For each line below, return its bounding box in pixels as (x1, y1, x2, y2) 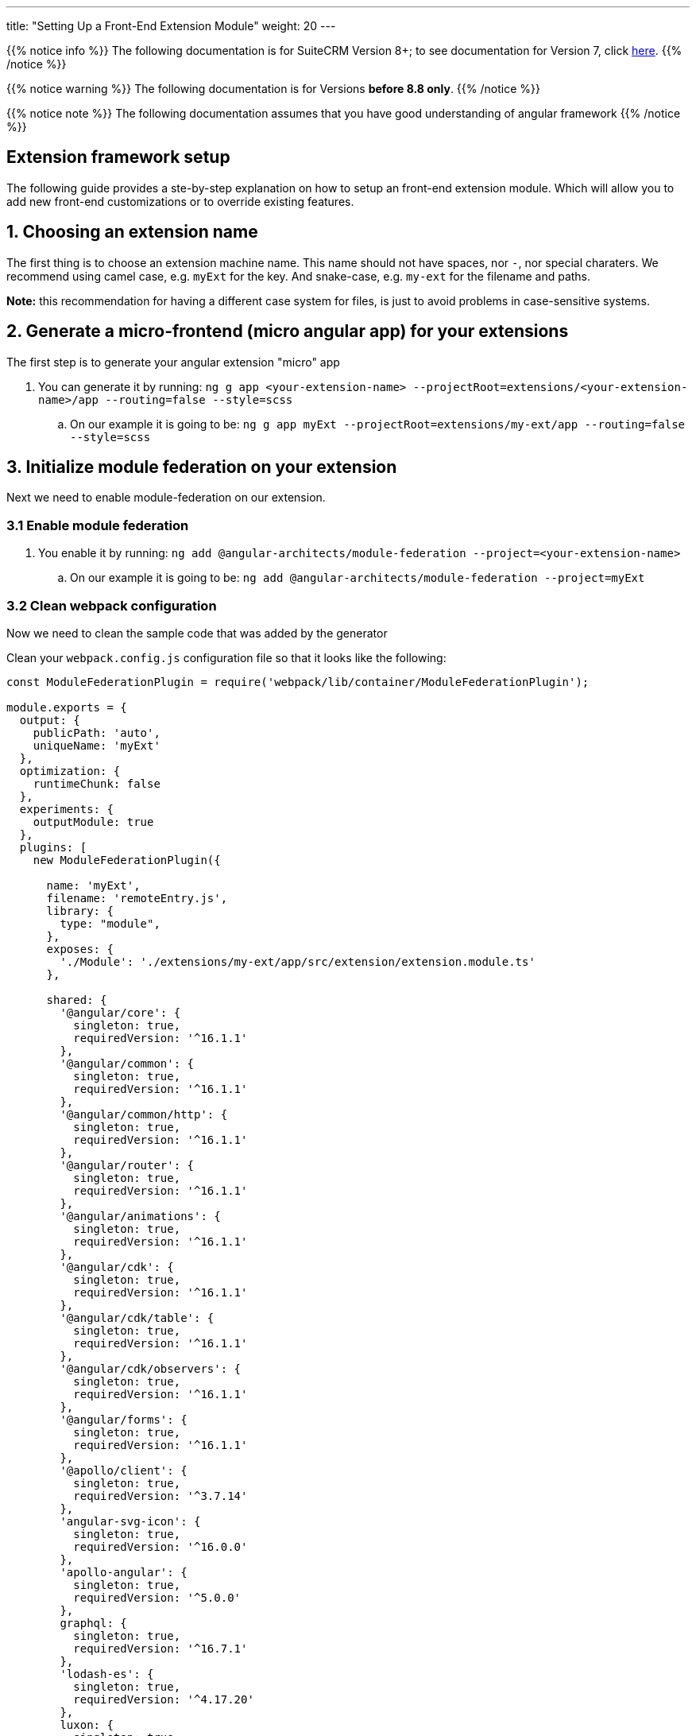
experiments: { (19, 802, 114, 816)
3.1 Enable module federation (6, 517, 189, 533)
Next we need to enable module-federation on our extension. (6, 490, 326, 505)
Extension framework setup (6, 147, 230, 168)
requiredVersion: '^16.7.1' (73, 1641, 248, 1655)
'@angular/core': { (60, 1006, 181, 1019)
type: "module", (60, 916, 160, 930)
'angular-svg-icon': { (60, 1514, 201, 1528)
